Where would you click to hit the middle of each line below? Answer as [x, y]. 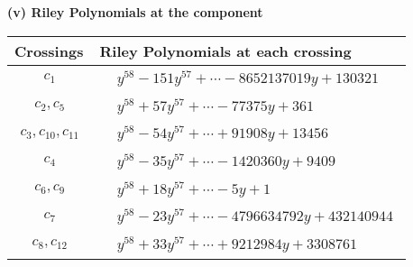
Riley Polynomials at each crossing [225, 51]
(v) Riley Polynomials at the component [135, 12]
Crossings [49, 51]
